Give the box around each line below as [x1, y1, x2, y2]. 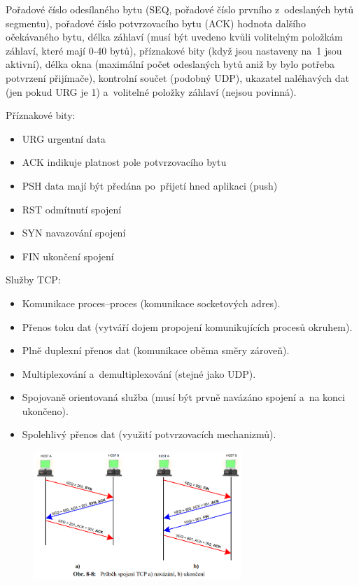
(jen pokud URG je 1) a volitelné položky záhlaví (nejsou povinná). [6, 84, 297, 99]
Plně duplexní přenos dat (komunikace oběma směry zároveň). [22, 343, 290, 358]
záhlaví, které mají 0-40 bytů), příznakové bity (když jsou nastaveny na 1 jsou [6, 43, 342, 57]
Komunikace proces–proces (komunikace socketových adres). [22, 295, 281, 310]
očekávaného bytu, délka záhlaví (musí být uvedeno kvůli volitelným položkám [6, 29, 343, 44]
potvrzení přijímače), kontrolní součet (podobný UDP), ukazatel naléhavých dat [6, 70, 350, 85]
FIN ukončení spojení [22, 248, 114, 263]
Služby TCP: [6, 272, 61, 287]
